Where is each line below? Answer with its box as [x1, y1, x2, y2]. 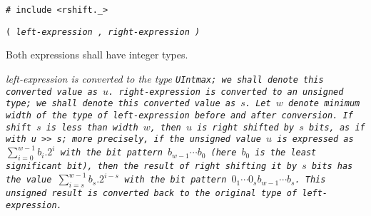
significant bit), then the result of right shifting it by [6, 161, 298, 172]
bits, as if [308, 122, 365, 133]
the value [6, 175, 52, 185]
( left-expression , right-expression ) [6, 26, 200, 37]
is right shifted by [197, 122, 295, 133]
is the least [255, 148, 317, 158]
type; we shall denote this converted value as [6, 98, 236, 109]
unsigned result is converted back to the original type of [6, 188, 298, 199]
